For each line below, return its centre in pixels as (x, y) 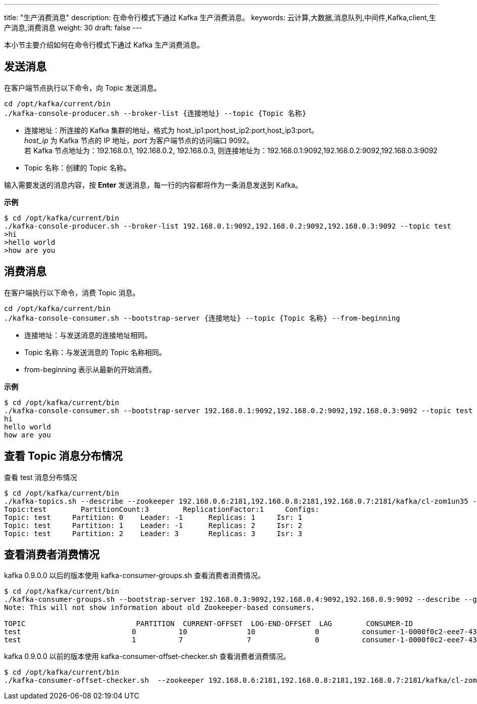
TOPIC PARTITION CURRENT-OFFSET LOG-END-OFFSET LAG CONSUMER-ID (209, 624)
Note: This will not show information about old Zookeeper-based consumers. (160, 608)
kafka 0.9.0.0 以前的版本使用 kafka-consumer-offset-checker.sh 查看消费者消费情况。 (147, 656)
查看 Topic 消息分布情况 (63, 456)
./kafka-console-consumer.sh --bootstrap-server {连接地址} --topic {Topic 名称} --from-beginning (202, 318)
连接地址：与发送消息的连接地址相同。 (88, 335)
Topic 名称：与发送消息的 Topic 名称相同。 (95, 352)
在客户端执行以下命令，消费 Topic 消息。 (72, 292)
